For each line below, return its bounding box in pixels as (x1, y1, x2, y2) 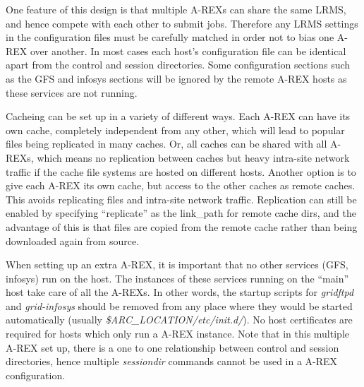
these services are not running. (6, 85, 138, 100)
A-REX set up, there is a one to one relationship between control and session (6, 340, 339, 355)
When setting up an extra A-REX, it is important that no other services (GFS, (6, 257, 348, 272)
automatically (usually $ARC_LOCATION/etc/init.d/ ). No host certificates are (6, 312, 353, 327)
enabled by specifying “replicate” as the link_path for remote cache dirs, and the (6, 206, 356, 220)
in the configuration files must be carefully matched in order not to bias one (6, 30, 334, 44)
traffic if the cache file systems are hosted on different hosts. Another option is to (6, 164, 356, 179)
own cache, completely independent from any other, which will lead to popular (6, 122, 345, 137)
